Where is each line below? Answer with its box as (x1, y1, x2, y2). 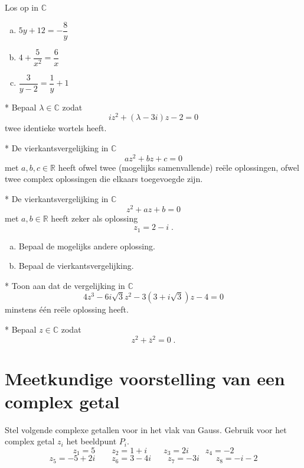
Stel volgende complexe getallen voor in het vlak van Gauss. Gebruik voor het (5, 423, 287, 435)
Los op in (5, 1, 39, 13)
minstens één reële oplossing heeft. (5, 303, 129, 316)
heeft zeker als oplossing (51, 212, 138, 224)
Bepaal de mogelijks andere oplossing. (18, 239, 155, 252)
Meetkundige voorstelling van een (5, 366, 285, 390)
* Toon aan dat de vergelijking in (5, 279, 125, 291)
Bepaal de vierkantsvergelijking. (18, 259, 134, 272)
